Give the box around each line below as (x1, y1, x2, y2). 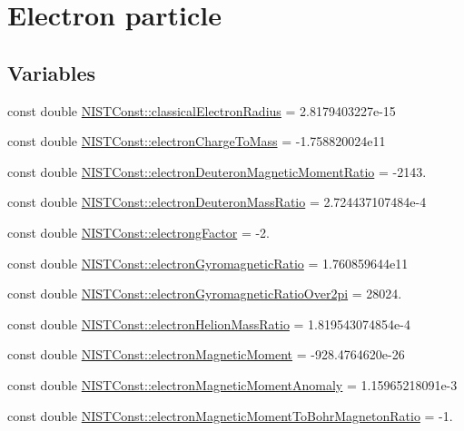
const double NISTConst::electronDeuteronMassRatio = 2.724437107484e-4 (7, 192, 427, 211)
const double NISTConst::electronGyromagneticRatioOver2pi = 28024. (7, 284, 402, 303)
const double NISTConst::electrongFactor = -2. (7, 222, 271, 241)
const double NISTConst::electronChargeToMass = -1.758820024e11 (7, 132, 386, 151)
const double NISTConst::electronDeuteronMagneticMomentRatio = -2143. (7, 162, 427, 181)
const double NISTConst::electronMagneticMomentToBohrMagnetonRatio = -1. (7, 406, 453, 425)
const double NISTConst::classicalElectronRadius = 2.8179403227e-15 (7, 101, 396, 120)
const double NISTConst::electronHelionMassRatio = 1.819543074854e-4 (7, 314, 410, 333)
